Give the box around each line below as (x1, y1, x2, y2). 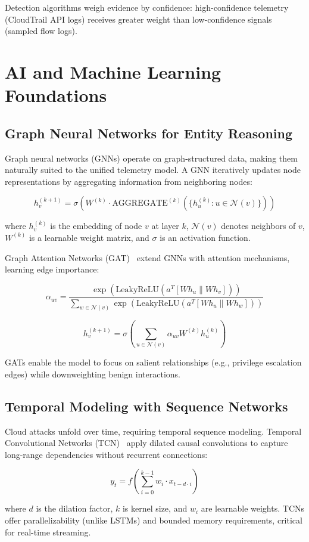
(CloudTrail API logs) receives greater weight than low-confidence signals (5, 13, 272, 25)
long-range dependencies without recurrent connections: (5, 448, 208, 460)
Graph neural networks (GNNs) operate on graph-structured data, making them (5, 151, 298, 164)
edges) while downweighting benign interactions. (5, 367, 180, 380)
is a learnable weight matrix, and (29, 231, 149, 243)
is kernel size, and (122, 502, 188, 515)
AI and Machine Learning (5, 59, 221, 83)
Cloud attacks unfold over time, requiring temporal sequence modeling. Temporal (5, 425, 302, 437)
